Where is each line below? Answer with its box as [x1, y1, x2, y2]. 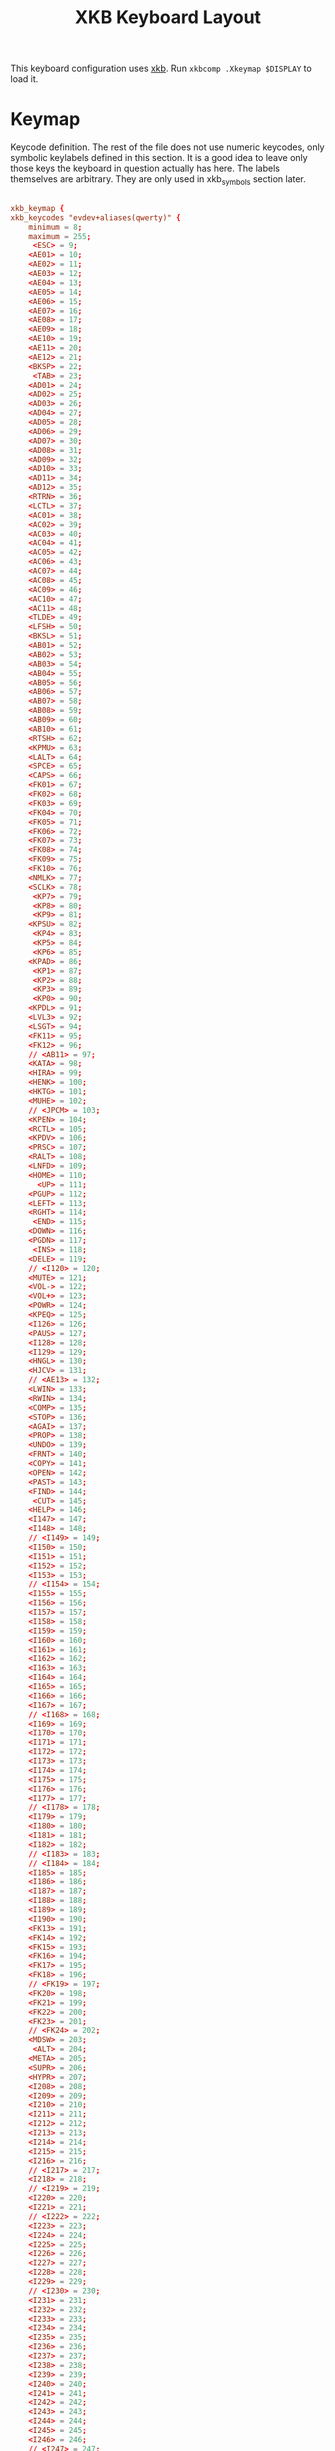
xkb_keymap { [10, 203, 65, 213]
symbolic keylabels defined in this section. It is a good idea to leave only [10, 152, 308, 164]
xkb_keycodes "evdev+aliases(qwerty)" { [10, 212, 182, 223]
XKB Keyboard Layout [74, 6, 262, 29]
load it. [10, 73, 39, 85]
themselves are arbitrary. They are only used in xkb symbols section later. [10, 173, 307, 187]
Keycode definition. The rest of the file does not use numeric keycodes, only [10, 141, 325, 153]
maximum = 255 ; [28, 231, 92, 241]
